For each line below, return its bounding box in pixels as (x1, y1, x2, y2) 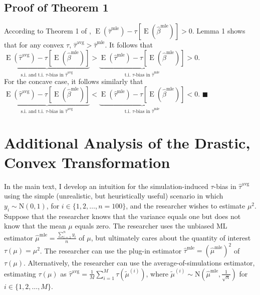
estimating (4, 268, 36, 278)
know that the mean (4, 220, 66, 231)
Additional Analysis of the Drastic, (4, 132, 250, 152)
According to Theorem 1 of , (4, 25, 91, 36)
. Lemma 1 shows (192, 25, 245, 36)
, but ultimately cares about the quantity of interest (91, 232, 251, 242)
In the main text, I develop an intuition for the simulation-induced (4, 180, 208, 191)
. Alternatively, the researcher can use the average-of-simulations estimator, (24, 257, 255, 268)
